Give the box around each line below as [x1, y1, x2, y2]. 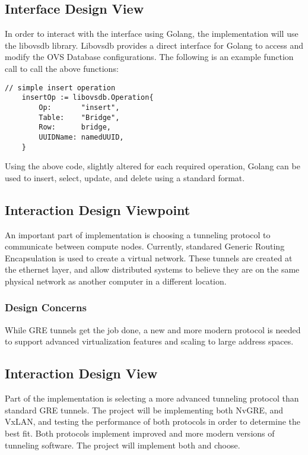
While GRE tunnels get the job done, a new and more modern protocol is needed [5, 323, 301, 336]
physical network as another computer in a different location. [5, 274, 227, 287]
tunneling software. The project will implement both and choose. [5, 438, 240, 451]
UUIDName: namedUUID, [39, 132, 124, 141]
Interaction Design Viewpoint [5, 200, 190, 219]
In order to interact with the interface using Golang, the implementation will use [5, 27, 299, 40]
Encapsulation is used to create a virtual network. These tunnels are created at [5, 251, 293, 264]
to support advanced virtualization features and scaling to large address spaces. [5, 335, 294, 347]
